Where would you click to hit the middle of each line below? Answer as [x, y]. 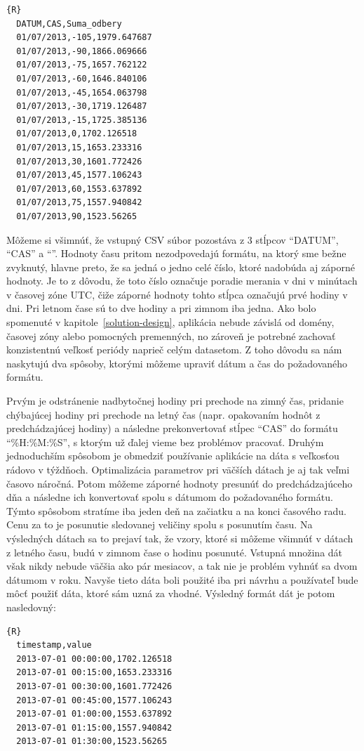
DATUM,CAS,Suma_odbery [69, 24]
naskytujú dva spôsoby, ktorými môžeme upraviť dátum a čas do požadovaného [177, 363]
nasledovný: [31, 607]
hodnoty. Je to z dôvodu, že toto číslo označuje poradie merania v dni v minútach [182, 281]
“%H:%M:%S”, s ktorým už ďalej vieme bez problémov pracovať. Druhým [165, 442]
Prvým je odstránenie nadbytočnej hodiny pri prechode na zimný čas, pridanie [175, 401]
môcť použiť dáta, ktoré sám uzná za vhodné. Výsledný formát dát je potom [171, 593]
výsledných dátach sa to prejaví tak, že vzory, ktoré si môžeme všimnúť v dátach [180, 538]
